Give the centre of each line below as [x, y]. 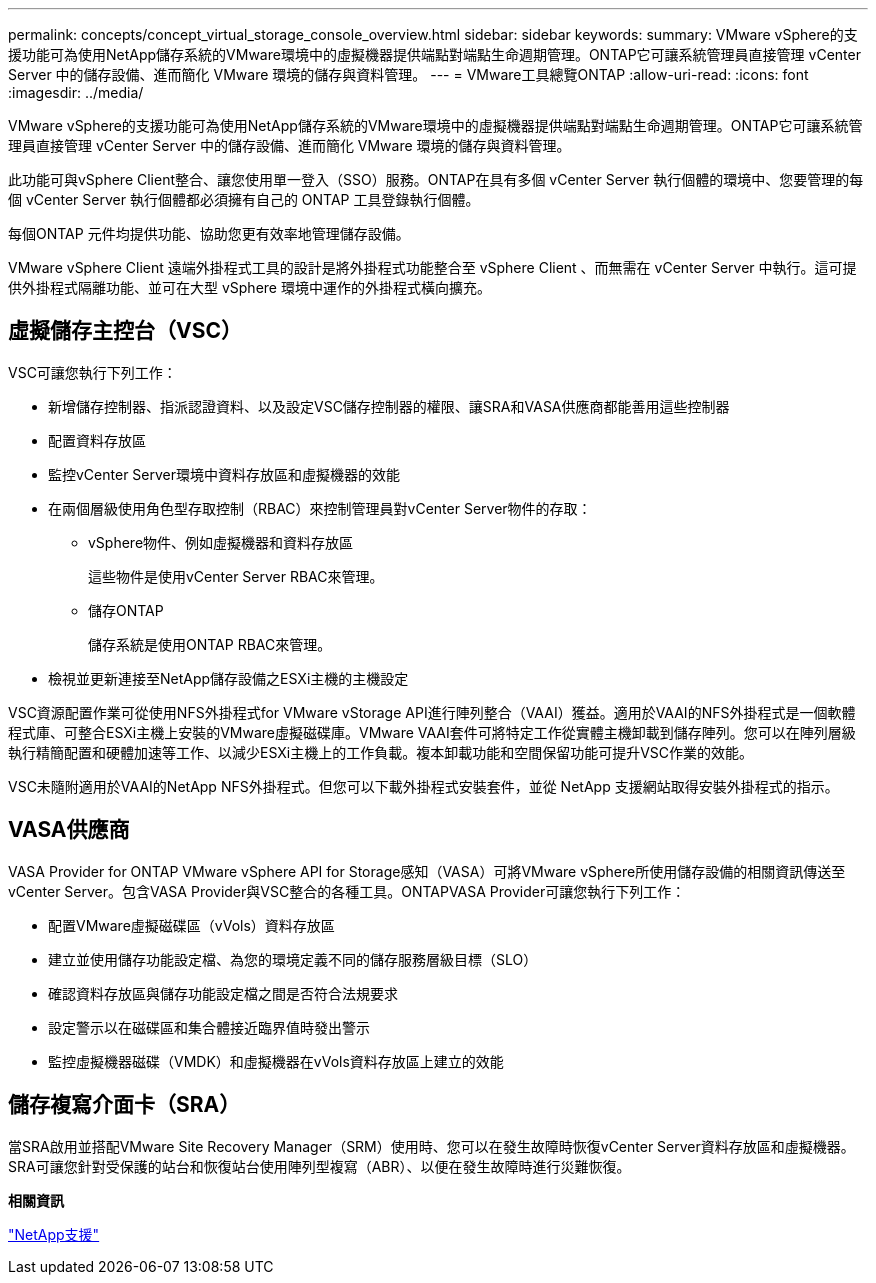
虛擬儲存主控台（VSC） [125, 331]
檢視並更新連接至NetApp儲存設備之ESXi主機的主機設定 [228, 678]
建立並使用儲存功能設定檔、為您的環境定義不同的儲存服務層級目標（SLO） [293, 959]
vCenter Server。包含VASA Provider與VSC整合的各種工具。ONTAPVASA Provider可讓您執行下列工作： [347, 891]
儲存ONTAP [126, 610]
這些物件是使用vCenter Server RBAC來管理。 [236, 576]
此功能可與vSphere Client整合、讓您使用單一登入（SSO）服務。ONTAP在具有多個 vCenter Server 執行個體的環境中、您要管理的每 [436, 179]
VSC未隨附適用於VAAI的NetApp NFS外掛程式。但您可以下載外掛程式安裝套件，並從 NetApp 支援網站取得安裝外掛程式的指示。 [423, 786]
